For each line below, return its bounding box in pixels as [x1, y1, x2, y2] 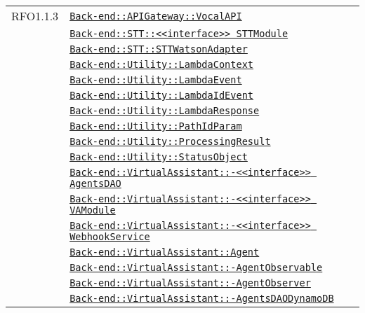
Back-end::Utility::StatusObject [69, 151, 248, 162]
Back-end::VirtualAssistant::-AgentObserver [69, 277, 311, 288]
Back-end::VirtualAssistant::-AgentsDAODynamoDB [69, 293, 334, 304]
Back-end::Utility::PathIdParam [69, 120, 242, 132]
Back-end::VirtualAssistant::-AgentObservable [69, 262, 323, 273]
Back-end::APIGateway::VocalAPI [69, 10, 242, 22]
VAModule [69, 204, 116, 216]
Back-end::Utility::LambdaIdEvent [69, 90, 254, 101]
